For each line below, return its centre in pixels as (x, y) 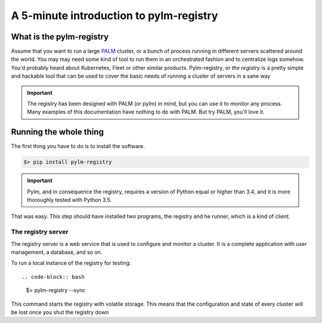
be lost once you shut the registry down (60, 312)
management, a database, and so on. (57, 252)
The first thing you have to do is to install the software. (78, 146)
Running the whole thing (58, 132)
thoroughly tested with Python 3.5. (69, 200)
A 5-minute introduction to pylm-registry (114, 16)
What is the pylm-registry (60, 37)
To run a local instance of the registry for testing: (71, 263)
